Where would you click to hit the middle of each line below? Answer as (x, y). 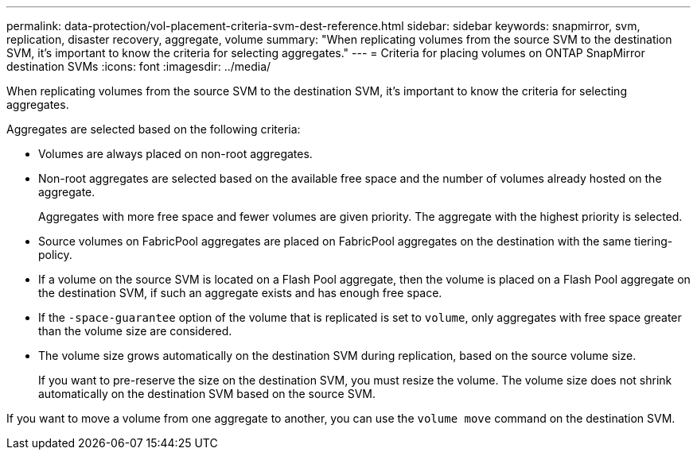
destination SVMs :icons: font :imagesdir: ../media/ (139, 66)
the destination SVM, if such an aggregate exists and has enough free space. (240, 293)
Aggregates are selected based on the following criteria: (154, 129)
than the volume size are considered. (135, 331)
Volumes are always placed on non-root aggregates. (175, 154)
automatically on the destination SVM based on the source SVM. (207, 394)
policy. (55, 255)
